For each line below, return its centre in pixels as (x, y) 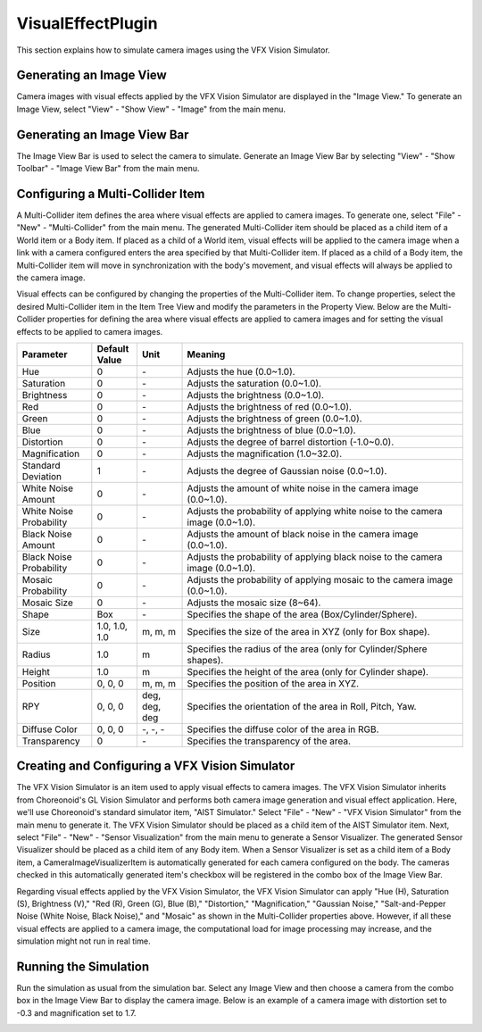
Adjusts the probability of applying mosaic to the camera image (320, 579)
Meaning (206, 354)
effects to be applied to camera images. (90, 331)
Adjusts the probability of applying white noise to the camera (315, 511)
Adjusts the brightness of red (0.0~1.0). (270, 406)
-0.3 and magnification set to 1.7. (76, 1012)
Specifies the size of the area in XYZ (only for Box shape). (308, 631)
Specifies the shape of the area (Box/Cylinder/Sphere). (302, 614)
